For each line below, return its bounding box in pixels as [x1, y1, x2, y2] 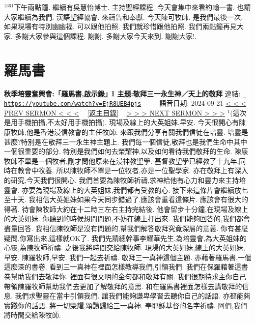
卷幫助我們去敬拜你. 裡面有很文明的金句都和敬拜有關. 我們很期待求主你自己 [4, 271, 247, 281]
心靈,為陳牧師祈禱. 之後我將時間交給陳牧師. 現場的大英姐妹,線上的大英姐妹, [4, 242, 245, 253]
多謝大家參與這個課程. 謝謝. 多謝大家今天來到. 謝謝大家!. [15, 30, 197, 41]
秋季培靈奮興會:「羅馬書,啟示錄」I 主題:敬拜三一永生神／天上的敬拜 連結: [4, 88, 241, 98]
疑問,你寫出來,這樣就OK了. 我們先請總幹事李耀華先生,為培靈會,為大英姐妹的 [4, 233, 247, 243]
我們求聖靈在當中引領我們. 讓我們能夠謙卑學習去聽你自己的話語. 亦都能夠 [15, 291, 251, 301]
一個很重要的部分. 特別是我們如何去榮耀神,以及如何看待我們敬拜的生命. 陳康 [4, 146, 248, 156]
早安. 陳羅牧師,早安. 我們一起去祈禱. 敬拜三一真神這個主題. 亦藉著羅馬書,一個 [4, 252, 252, 262]
